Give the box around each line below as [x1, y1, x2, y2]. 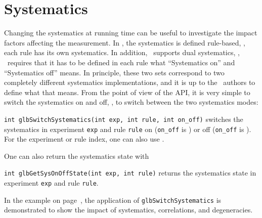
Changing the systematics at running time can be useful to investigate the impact [4, 27, 257, 38]
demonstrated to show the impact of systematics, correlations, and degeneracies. [4, 204, 253, 215]
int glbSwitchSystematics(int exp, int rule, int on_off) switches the [4, 113, 243, 124]
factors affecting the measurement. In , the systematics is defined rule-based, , [4, 37, 245, 48]
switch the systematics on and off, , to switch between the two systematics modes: [4, 97, 258, 107]
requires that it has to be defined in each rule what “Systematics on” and [7, 57, 235, 67]
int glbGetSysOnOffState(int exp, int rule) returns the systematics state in [4, 167, 256, 178]
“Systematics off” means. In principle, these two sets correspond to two [4, 67, 225, 77]
